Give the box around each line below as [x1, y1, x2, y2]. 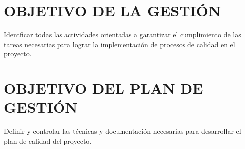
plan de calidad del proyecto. [4, 135, 92, 146]
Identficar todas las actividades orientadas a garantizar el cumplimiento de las [4, 29, 241, 40]
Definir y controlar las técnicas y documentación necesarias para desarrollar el [4, 126, 241, 136]
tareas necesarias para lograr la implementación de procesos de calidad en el [4, 39, 235, 49]
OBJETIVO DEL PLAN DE [4, 78, 203, 98]
